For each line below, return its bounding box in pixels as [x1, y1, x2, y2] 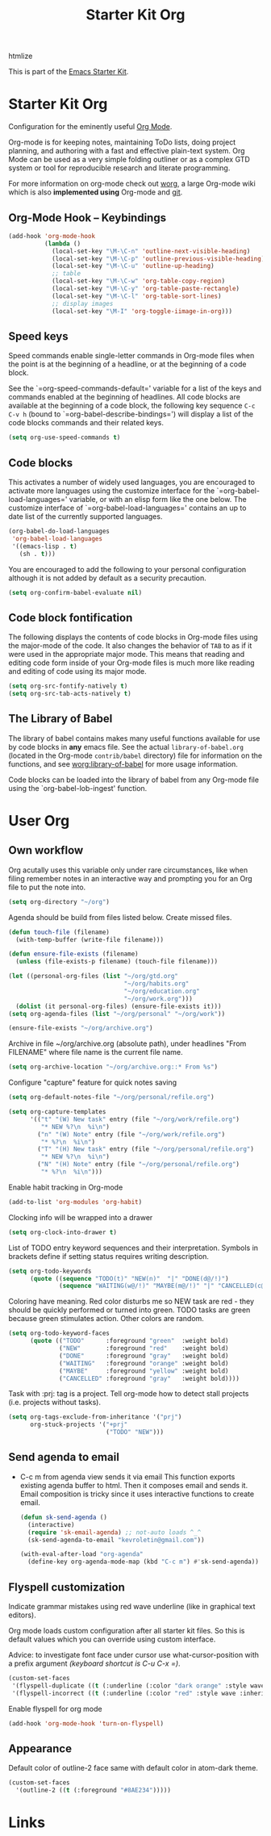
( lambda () [44, 240, 81, 248]
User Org [8, 812, 70, 830]
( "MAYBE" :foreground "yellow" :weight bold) [59, 1366, 229, 1375]
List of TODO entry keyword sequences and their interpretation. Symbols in [8, 1243, 259, 1253]
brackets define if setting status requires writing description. [8, 1251, 210, 1261]
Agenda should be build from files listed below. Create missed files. [8, 912, 232, 922]
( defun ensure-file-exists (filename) [8, 950, 139, 958]
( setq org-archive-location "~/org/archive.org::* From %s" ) [8, 1063, 219, 1071]
